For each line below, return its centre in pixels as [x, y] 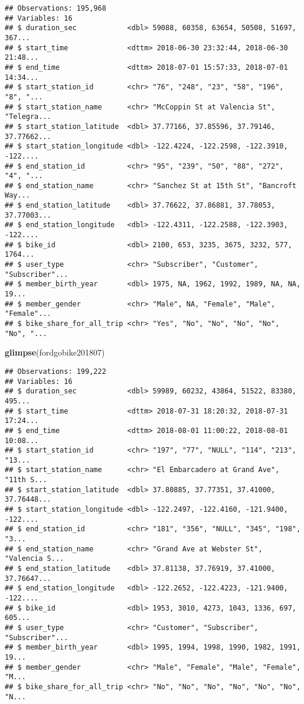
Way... [17, 196]
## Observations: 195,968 [55, 8]
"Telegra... [28, 117]
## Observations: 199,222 [55, 371]
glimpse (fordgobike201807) [55, 352]
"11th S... [26, 480]
